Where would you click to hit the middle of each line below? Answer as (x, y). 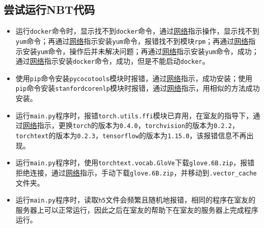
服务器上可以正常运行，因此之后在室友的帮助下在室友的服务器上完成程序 (137, 209)
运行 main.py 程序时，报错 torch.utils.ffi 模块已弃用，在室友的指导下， (134, 115)
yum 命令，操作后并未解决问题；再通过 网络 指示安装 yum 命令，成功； (148, 51)
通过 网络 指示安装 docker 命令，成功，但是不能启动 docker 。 (112, 61)
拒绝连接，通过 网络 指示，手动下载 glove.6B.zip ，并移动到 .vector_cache (136, 172)
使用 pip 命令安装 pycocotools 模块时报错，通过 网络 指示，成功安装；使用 (134, 78)
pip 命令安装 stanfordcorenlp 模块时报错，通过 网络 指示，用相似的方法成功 (138, 88)
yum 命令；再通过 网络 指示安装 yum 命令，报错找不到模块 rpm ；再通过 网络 (132, 41)
